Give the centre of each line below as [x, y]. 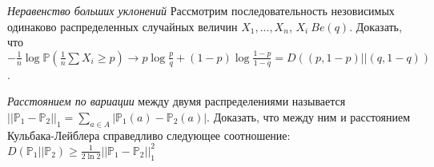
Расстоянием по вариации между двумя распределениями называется [177, 101]
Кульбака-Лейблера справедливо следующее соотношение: [149, 135]
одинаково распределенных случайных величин [123, 26]
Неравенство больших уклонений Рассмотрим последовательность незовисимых [201, 10]
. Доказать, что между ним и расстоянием [309, 116]
